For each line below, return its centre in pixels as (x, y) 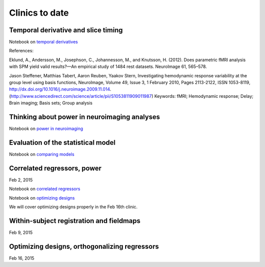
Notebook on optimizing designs (42, 198)
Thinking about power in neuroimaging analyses (85, 117)
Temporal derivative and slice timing (66, 30)
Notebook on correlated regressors (45, 189)
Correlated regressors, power (55, 168)
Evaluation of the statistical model (62, 143)
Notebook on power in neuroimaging (46, 129)
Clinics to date (39, 13)
